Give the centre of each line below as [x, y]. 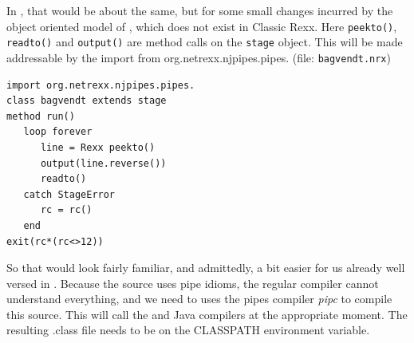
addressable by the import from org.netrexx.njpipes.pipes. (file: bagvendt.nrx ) [199, 57]
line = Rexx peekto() [98, 147]
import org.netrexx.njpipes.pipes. [101, 85]
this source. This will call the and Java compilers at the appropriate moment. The [207, 314]
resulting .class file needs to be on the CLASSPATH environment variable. [188, 330]
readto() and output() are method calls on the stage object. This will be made [205, 42]
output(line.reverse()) [103, 163]
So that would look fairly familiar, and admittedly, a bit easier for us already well [206, 268]
